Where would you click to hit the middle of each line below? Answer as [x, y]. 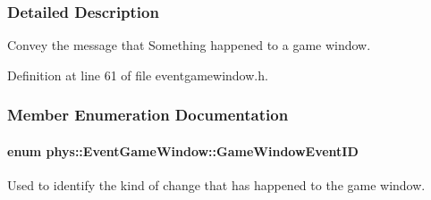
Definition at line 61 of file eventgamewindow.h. [138, 75]
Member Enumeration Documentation [148, 115]
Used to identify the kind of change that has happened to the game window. [216, 185]
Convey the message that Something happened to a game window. [189, 45]
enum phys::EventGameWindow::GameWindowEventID [183, 150]
